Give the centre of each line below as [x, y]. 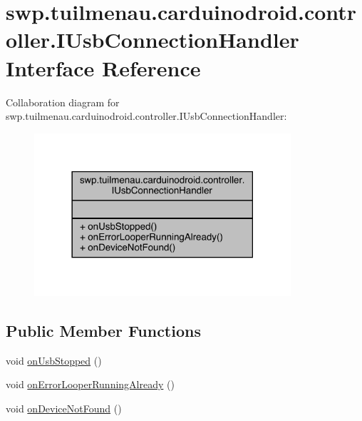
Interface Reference [103, 67]
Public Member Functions [103, 330]
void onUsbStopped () [54, 360]
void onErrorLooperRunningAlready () [90, 384]
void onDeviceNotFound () [64, 408]
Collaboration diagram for [63, 102]
